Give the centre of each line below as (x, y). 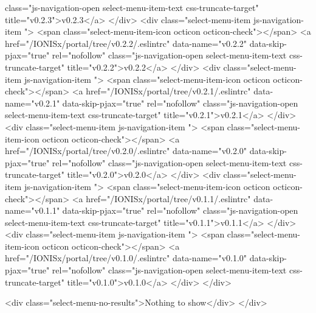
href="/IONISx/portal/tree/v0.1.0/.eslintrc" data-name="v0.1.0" (126, 258)
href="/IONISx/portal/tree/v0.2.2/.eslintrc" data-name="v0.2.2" (126, 43)
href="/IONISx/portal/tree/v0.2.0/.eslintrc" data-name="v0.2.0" (126, 151)
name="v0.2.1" (33, 103)
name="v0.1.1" (33, 210)
